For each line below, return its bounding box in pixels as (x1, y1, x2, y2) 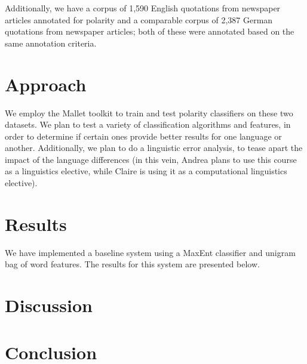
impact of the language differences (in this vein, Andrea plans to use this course (5, 153, 297, 165)
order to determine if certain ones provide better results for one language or (5, 129, 282, 142)
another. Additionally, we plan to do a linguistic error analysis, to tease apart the (5, 141, 303, 154)
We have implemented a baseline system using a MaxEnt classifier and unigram (5, 246, 296, 258)
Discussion (5, 293, 93, 317)
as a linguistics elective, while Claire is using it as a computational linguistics (5, 165, 287, 177)
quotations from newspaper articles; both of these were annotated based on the (5, 25, 294, 38)
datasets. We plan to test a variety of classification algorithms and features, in (5, 118, 291, 131)
